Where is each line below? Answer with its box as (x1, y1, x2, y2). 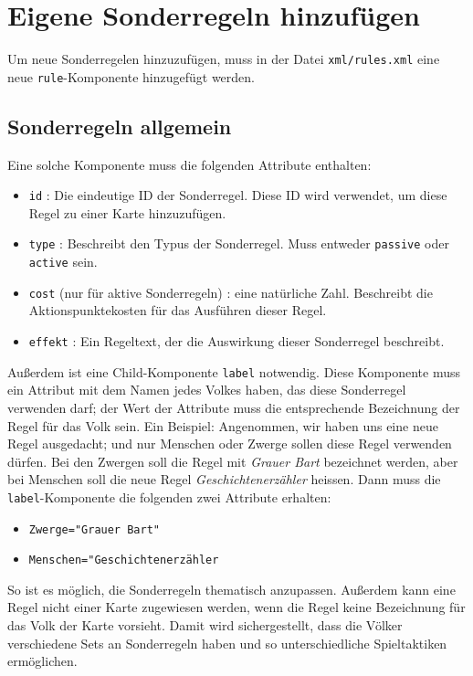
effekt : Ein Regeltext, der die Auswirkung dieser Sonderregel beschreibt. (28, 332, 445, 351)
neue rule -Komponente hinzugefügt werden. (7, 67, 255, 86)
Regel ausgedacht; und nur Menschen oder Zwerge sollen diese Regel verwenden (7, 434, 452, 453)
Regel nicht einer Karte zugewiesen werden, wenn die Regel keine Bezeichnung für (7, 597, 466, 617)
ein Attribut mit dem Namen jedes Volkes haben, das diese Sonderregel (7, 380, 406, 399)
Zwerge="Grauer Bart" (28, 523, 160, 536)
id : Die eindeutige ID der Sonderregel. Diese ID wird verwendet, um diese (28, 185, 447, 205)
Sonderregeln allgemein (7, 111, 232, 140)
